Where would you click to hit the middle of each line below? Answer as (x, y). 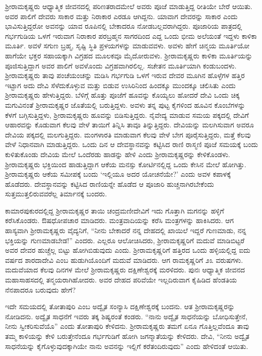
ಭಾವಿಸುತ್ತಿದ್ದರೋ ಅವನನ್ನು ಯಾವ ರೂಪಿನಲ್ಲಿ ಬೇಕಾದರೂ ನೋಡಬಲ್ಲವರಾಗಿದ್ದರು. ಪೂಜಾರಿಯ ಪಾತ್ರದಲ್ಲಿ (124, 26)
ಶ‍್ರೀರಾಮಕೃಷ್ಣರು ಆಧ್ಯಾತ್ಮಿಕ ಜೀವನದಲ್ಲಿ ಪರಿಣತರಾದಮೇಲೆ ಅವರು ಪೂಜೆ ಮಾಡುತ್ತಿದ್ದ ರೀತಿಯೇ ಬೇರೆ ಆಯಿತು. (129, 6)
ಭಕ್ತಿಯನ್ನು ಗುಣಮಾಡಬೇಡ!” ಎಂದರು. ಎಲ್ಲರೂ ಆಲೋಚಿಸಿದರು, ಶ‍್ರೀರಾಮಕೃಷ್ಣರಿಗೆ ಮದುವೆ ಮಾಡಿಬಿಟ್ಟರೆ (125, 240)
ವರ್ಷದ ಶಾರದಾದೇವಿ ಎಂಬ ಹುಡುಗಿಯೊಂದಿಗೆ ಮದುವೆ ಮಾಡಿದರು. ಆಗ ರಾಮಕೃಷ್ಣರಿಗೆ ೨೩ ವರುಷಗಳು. (124, 260)
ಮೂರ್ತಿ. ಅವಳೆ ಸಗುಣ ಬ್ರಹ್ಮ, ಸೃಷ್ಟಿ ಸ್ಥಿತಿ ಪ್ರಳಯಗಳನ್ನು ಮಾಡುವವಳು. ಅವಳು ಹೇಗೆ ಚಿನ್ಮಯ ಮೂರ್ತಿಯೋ (127, 46)
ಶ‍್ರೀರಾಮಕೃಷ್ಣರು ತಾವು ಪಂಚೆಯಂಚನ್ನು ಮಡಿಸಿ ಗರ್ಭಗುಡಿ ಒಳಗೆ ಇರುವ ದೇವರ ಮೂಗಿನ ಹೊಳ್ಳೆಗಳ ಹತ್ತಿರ (125, 75)
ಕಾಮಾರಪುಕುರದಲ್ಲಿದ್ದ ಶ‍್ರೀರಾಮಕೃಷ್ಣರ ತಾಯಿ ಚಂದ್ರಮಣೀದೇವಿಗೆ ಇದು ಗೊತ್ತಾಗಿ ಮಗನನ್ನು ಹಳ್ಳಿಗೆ (115, 210)
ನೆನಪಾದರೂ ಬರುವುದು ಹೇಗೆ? (41, 289)
